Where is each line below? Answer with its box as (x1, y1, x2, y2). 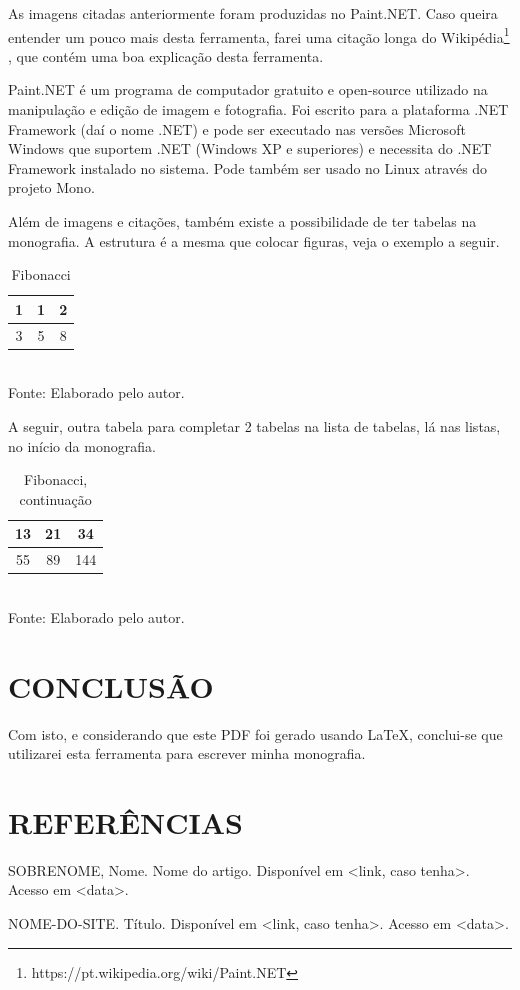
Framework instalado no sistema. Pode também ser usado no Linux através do (8, 157, 488, 178)
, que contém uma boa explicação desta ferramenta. (8, 45, 324, 66)
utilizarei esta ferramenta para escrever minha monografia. (8, 743, 366, 764)
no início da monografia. (8, 435, 156, 456)
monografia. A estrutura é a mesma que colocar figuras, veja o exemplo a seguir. (8, 230, 500, 251)
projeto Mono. (8, 177, 95, 198)
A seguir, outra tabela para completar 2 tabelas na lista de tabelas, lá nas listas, (8, 415, 501, 436)
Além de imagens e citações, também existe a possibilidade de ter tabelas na (8, 211, 477, 231)
